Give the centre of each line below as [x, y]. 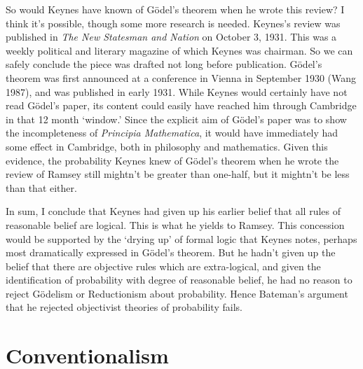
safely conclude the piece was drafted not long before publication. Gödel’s [164, 64]
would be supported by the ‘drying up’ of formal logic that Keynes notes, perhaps [181, 238]
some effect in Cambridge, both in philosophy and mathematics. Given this [167, 146]
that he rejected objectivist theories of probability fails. [124, 307]
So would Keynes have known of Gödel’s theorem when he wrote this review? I [175, 9]
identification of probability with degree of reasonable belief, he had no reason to [179, 280]
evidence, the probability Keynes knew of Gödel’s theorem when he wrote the [172, 160]
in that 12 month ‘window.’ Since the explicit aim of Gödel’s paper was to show [176, 119]
